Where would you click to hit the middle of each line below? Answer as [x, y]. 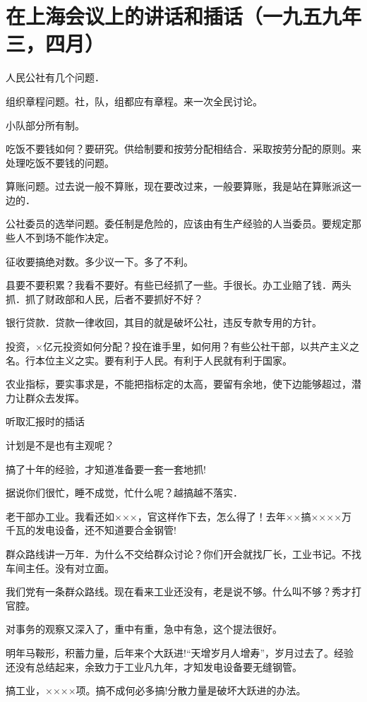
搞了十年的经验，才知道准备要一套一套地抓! [106, 469]
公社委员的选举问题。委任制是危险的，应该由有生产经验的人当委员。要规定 [179, 224]
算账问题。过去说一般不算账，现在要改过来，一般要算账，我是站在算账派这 [179, 186]
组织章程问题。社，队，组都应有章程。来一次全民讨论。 [134, 101]
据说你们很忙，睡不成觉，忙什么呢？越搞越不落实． [124, 493]
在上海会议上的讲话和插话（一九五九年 [184, 16]
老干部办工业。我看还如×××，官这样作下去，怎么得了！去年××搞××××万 [179, 516]
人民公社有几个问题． [55, 77]
